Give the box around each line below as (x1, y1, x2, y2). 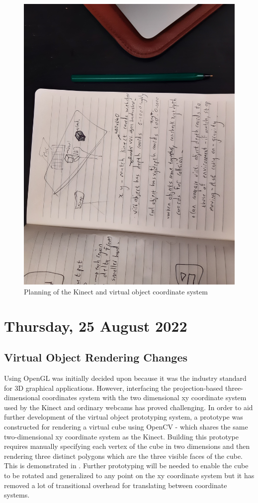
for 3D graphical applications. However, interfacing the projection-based (4, 382, 223, 393)
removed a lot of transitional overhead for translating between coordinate (4, 480, 227, 490)
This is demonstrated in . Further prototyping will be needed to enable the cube (4, 460, 249, 471)
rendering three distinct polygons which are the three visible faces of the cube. (4, 450, 243, 461)
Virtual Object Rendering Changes (4, 350, 188, 365)
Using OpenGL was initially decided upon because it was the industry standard (4, 373, 247, 383)
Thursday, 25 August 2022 (4, 315, 187, 336)
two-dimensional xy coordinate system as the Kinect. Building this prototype (4, 431, 239, 441)
